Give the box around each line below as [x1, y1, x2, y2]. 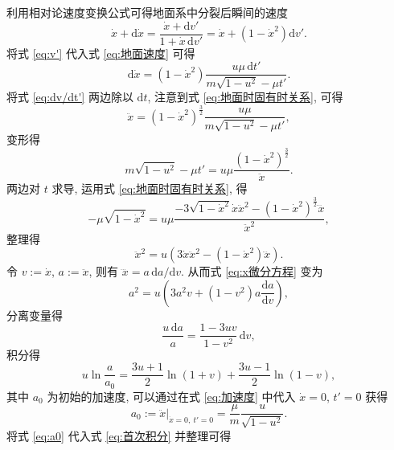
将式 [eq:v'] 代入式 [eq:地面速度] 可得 [6, 44, 195, 61]
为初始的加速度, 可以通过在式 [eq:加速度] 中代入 [47, 387, 296, 404]
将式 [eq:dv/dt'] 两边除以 [6, 88, 133, 104]
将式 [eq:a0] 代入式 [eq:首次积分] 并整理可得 [6, 427, 232, 444]
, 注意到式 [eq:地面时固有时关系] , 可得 [147, 88, 343, 104]
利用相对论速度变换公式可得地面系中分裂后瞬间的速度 [6, 4, 288, 20]
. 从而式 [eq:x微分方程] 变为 [180, 263, 323, 280]
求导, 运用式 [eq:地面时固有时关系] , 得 [51, 180, 248, 197]
